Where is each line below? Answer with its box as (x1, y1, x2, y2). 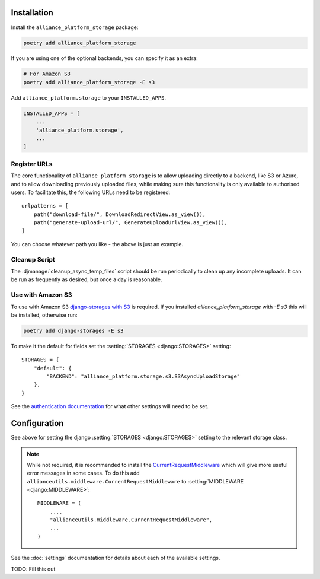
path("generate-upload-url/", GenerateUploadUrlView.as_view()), (33, 219, 228, 226)
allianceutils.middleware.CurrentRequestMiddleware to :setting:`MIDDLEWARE (27, 478, 244, 485)
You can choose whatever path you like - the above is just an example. (11, 240, 184, 247)
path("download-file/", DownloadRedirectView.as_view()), (33, 211, 206, 218)
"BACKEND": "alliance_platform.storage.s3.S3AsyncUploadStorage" (46, 373, 241, 380)
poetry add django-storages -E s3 (23, 327, 124, 334)
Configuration (11, 418, 64, 428)
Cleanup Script (11, 255, 56, 263)
